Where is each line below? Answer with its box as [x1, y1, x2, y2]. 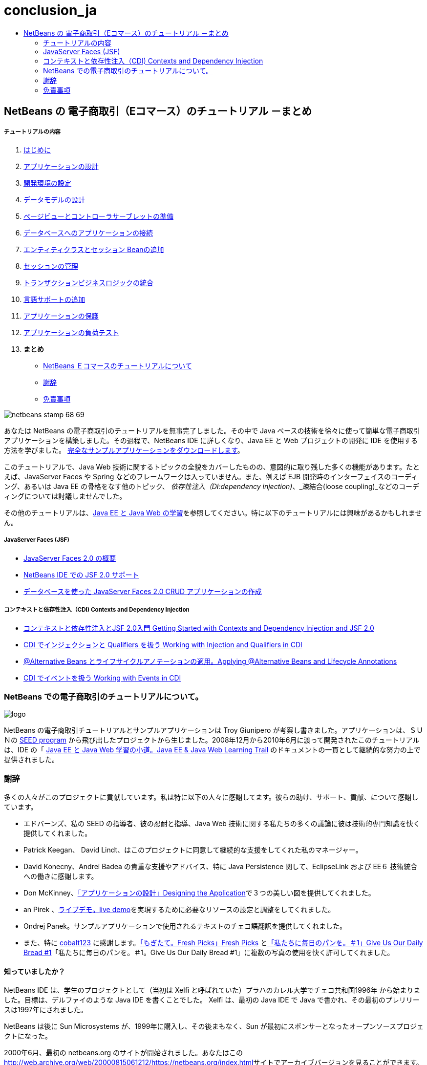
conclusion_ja [4, 2, 97, 19]
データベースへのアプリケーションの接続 [23, 228, 153, 237]
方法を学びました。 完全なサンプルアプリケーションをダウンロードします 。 [4, 446, 244, 454]
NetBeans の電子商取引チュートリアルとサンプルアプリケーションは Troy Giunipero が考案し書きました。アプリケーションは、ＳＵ [4, 726, 424, 735]
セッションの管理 [23, 261, 78, 270]
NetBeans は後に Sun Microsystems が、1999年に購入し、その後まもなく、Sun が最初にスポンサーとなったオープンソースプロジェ [4, 1022, 424, 1031]
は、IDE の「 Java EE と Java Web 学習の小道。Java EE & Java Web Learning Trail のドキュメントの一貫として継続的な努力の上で [4, 745, 421, 754]
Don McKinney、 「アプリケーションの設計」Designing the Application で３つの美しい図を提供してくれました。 [23, 889, 375, 897]
